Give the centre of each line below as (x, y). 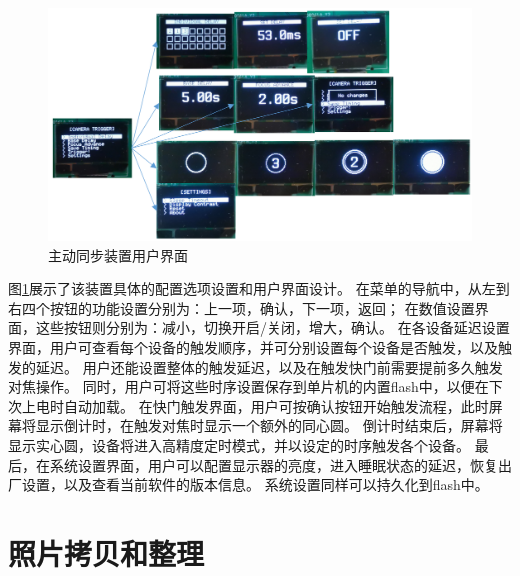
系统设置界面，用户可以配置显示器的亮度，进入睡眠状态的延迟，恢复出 (280, 464)
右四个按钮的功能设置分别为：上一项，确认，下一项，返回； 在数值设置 (241, 307)
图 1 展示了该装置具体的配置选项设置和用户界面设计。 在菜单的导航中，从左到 (259, 288)
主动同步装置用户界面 (118, 254)
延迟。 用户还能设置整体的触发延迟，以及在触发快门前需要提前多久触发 (269, 366)
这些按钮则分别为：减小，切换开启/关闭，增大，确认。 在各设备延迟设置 (272, 327)
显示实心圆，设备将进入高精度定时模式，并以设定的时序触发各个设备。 (239, 445)
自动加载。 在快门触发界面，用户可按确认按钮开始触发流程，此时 (276, 405)
